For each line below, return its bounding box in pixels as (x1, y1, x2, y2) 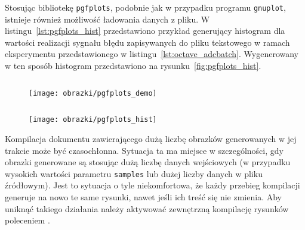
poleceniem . (5, 214, 50, 226)
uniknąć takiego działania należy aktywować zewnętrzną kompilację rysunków (5, 202, 289, 215)
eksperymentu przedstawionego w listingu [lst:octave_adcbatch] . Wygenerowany (5, 48, 299, 60)
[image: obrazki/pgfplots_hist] (29, 115, 157, 124)
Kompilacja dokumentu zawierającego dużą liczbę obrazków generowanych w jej (5, 132, 297, 144)
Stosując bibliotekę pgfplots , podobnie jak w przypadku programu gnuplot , (5, 1, 286, 13)
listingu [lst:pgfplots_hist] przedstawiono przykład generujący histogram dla (5, 24, 285, 37)
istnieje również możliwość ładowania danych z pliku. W (5, 12, 210, 25)
